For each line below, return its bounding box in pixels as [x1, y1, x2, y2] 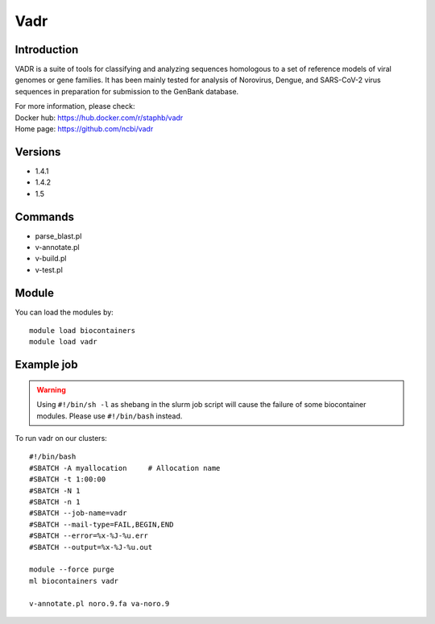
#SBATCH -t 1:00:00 [29, 475, 106, 484]
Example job [14, 358, 78, 372]
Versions [14, 145, 61, 159]
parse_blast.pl [35, 231, 82, 241]
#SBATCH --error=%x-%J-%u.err [29, 531, 149, 540]
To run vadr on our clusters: [14, 434, 108, 443]
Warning [36, 385, 66, 394]
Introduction [14, 43, 79, 56]
